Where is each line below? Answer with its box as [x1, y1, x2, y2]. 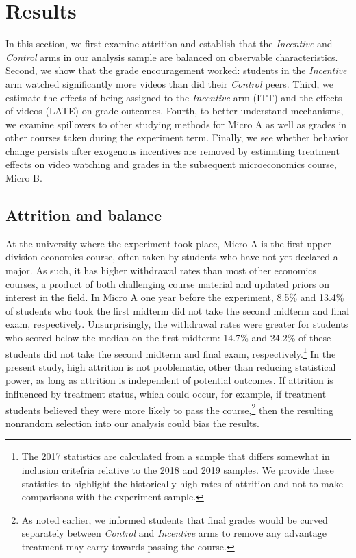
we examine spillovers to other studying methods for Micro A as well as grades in [5, 117, 347, 131]
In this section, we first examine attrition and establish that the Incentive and [5, 36, 333, 51]
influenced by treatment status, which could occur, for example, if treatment [5, 387, 327, 401]
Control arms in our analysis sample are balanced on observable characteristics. [5, 49, 338, 64]
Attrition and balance [5, 204, 162, 226]
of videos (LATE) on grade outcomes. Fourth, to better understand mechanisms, [5, 104, 344, 118]
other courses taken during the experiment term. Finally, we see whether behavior [5, 130, 349, 145]
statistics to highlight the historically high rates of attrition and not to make [21, 476, 343, 490]
